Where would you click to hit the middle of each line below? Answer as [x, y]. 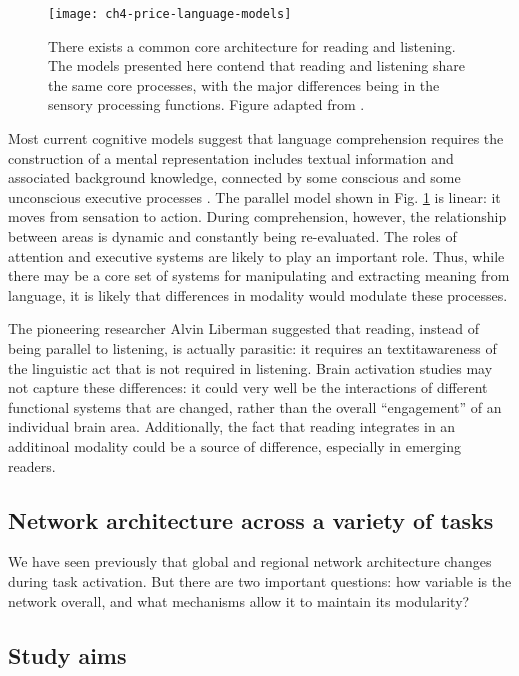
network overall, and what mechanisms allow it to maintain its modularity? [239, 600]
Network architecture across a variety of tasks [251, 519]
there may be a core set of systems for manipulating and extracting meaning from [259, 275]
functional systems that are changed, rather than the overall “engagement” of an [255, 406]
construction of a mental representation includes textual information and [231, 157]
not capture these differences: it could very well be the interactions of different [248, 387]
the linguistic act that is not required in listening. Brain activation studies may [250, 367]
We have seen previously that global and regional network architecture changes [250, 561]
